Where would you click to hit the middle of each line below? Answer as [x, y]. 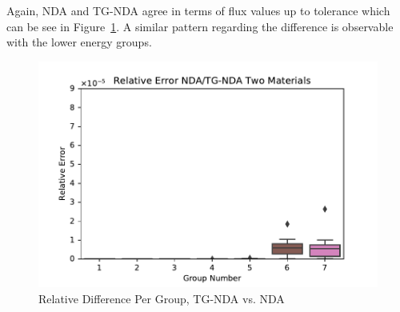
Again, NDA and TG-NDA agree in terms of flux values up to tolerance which [198, 10]
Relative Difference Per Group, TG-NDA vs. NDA [162, 299]
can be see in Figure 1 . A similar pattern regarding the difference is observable [200, 26]
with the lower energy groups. [79, 42]
